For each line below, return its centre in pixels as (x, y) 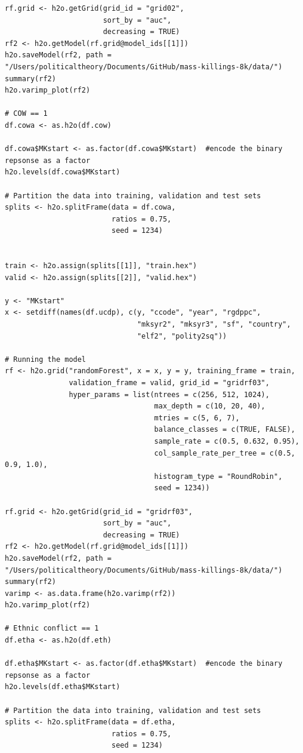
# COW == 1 (26, 114)
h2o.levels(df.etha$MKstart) (63, 687)
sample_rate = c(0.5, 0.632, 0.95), (227, 441)
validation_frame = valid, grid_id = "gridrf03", (169, 383)
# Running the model (46, 359)
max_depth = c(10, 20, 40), (210, 406)
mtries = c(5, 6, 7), (197, 418)
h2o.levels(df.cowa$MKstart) (63, 172)
